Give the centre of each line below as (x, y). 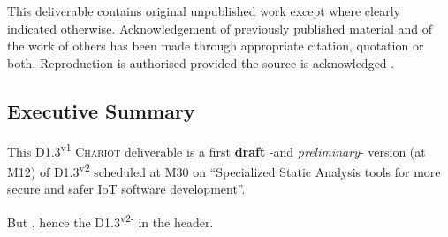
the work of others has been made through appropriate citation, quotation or (216, 46)
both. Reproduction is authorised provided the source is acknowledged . (201, 62)
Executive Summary (101, 110)
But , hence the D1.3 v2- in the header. (110, 220)
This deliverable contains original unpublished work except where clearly (204, 11)
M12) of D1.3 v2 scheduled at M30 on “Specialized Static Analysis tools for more (224, 170)
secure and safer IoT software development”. (126, 189)
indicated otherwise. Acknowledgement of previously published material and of (220, 28)
